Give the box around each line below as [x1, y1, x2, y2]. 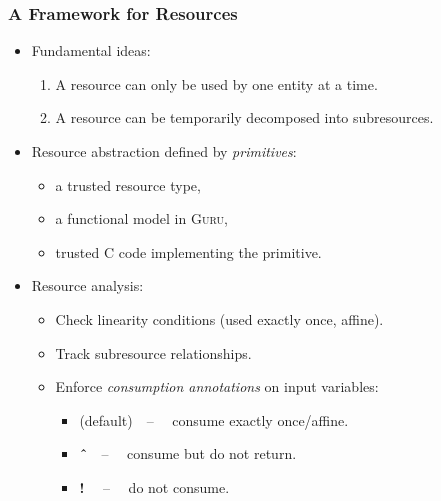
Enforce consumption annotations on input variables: [55, 376, 379, 397]
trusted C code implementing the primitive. [55, 241, 322, 262]
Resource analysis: [31, 275, 144, 296]
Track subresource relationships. [55, 342, 252, 363]
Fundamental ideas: [31, 40, 151, 61]
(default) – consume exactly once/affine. [79, 409, 349, 430]
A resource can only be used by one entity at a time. [55, 73, 378, 94]
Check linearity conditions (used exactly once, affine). [55, 308, 384, 329]
